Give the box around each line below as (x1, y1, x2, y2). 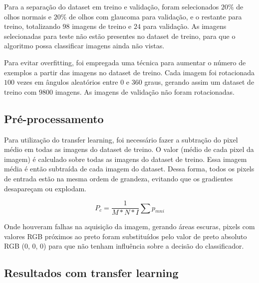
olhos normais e (4, 11, 52, 21)
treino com (4, 86, 37, 97)
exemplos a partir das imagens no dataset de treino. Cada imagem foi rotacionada (4, 67, 255, 77)
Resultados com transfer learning (4, 265, 179, 281)
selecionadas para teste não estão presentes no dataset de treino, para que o (4, 30, 236, 41)
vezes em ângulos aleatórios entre (16, 77, 118, 87)
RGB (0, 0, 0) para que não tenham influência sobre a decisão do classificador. (4, 241, 244, 251)
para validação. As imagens (143, 21, 227, 31)
